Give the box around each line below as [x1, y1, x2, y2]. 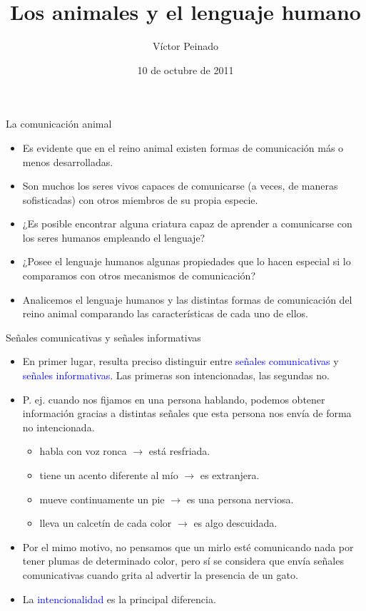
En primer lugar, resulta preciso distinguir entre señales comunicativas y [22, 354, 339, 369]
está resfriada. [148, 443, 210, 458]
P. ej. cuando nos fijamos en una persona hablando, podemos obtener [22, 391, 325, 406]
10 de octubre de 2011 [137, 62, 234, 77]
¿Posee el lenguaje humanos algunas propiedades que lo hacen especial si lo [22, 254, 351, 269]
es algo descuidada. [193, 515, 278, 530]
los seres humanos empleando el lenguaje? [22, 230, 205, 245]
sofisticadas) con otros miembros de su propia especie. [22, 192, 258, 207]
